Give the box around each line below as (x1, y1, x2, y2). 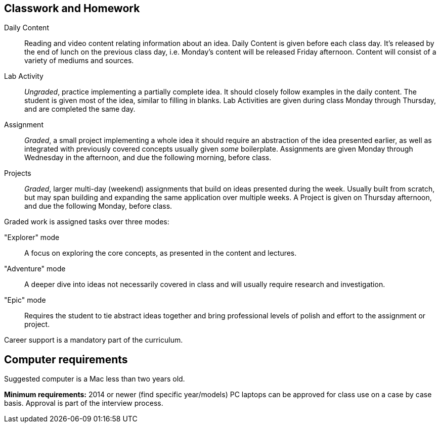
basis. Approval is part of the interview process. (4, 399, 163, 408)
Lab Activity (4, 72, 43, 81)
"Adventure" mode (4, 264, 66, 273)
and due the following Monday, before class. (24, 202, 172, 211)
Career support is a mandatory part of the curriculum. (4, 336, 183, 345)
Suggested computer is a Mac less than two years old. (4, 374, 185, 384)
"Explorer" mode (4, 233, 60, 242)
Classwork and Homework (4, 2, 140, 15)
